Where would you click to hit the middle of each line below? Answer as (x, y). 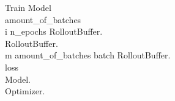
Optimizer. (25, 91)
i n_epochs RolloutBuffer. (54, 31)
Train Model (28, 7)
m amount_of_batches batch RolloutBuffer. (88, 55)
